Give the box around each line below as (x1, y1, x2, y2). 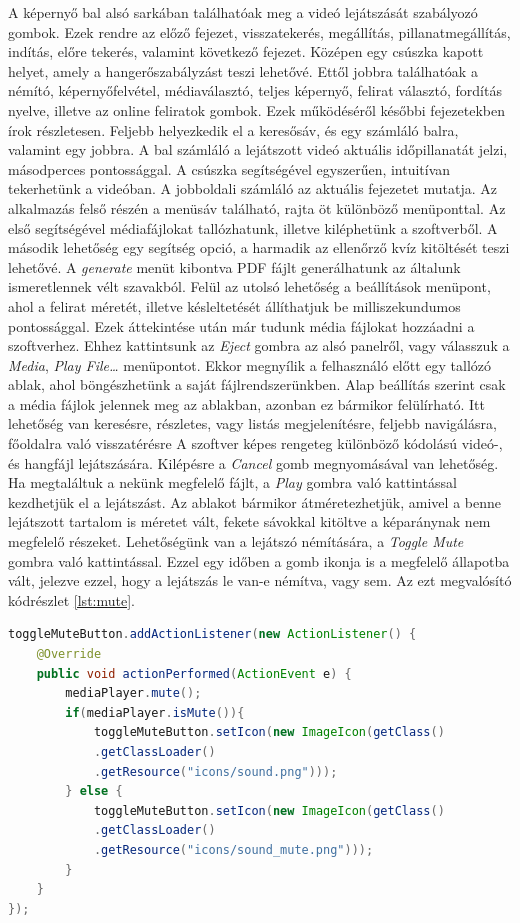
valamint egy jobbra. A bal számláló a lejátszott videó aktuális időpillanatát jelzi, (8, 139, 508, 160)
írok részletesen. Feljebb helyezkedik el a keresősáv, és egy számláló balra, (8, 119, 459, 140)
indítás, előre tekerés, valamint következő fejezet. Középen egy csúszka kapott (8, 41, 484, 62)
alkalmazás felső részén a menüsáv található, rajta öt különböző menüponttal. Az (8, 197, 506, 218)
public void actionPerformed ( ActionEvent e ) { (36, 666, 352, 681)
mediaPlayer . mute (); (65, 686, 202, 701)
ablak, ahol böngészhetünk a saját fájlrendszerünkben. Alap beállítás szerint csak (8, 374, 506, 395)
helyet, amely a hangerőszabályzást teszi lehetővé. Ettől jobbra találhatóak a (8, 60, 478, 81)
